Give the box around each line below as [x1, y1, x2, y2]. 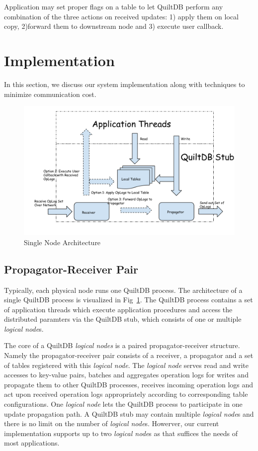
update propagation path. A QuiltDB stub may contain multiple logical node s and [4, 408, 254, 419]
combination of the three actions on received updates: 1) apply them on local [4, 11, 239, 21]
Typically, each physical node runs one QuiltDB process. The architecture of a [4, 284, 243, 295]
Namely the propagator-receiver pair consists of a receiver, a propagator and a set [4, 350, 254, 361]
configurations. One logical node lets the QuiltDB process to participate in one [4, 399, 243, 409]
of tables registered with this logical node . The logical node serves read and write [4, 360, 249, 370]
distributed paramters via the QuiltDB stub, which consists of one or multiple [4, 314, 242, 324]
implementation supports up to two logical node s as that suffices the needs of [4, 428, 238, 438]
